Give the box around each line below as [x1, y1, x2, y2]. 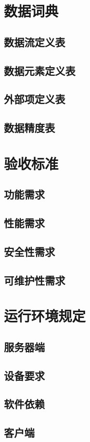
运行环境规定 [4, 306, 86, 326]
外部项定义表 [4, 91, 65, 106]
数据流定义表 [4, 34, 65, 49]
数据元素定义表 [4, 63, 75, 78]
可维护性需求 [4, 272, 65, 287]
